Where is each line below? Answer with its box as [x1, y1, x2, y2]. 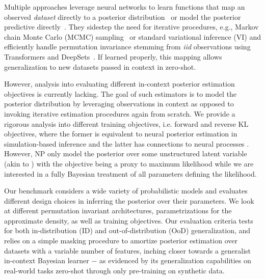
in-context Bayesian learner [4, 255, 89, 266]
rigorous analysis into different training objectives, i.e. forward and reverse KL [4, 118, 249, 129]
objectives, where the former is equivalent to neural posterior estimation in [4, 128, 237, 139]
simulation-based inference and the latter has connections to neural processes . [4, 138, 249, 149]
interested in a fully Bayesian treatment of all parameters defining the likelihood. [4, 168, 257, 179]
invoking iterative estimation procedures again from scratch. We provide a [4, 108, 235, 119]
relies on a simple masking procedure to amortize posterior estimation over [4, 235, 237, 246]
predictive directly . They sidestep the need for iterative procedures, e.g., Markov [4, 21, 259, 32]
